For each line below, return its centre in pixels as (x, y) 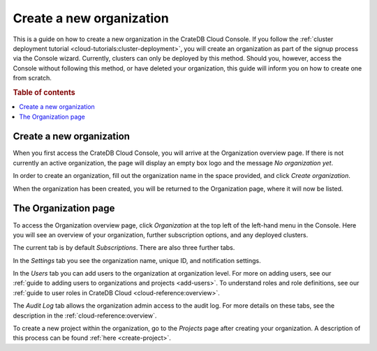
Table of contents (44, 92)
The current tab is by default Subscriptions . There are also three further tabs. (124, 248)
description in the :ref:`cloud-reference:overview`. (85, 315)
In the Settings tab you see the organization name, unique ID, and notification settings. (137, 260)
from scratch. (32, 78)
